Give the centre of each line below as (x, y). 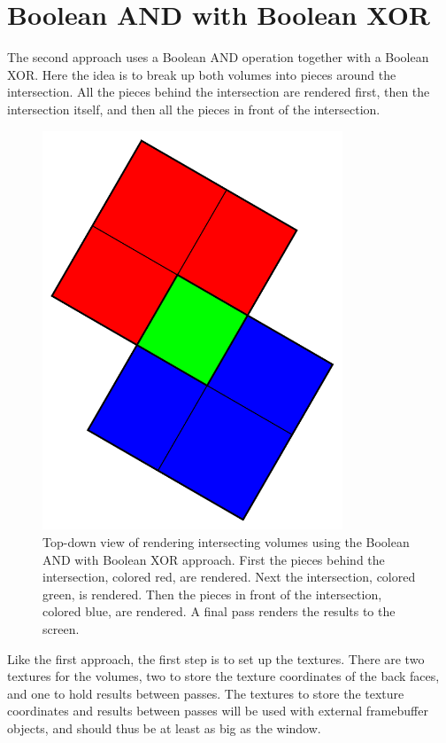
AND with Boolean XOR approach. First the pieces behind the (214, 559)
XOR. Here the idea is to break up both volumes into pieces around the (202, 74)
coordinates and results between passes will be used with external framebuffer (218, 711)
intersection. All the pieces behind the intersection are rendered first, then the (219, 92)
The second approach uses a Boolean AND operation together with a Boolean (218, 57)
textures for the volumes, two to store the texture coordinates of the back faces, (223, 676)
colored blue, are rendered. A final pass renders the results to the (219, 611)
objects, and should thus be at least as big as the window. (164, 727)
